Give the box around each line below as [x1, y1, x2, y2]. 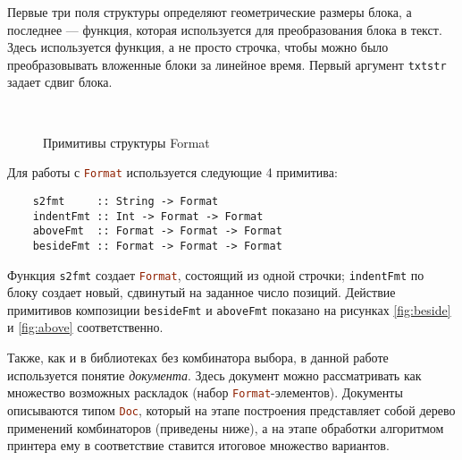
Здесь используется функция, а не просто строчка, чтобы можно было [7, 38, 389, 56]
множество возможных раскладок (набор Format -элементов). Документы [7, 383, 403, 402]
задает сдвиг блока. [7, 72, 113, 91]
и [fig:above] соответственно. [7, 318, 164, 336]
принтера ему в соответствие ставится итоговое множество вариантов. [7, 436, 390, 455]
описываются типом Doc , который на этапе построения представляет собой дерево [7, 400, 456, 419]
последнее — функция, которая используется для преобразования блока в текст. [7, 20, 442, 38]
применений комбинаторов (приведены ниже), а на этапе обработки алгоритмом [7, 418, 444, 437]
